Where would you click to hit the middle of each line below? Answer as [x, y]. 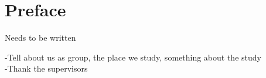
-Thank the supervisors [46, 68]
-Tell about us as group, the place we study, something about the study [133, 57]
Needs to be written [40, 38]
